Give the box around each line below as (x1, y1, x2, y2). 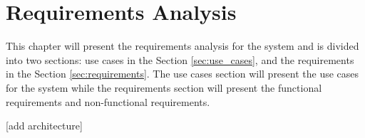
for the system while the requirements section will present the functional (6, 80, 322, 95)
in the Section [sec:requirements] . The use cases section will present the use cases (6, 66, 359, 81)
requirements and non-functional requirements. (6, 94, 210, 109)
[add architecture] (6, 118, 83, 133)
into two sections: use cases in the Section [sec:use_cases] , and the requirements (6, 52, 354, 67)
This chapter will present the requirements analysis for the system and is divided (6, 38, 359, 53)
